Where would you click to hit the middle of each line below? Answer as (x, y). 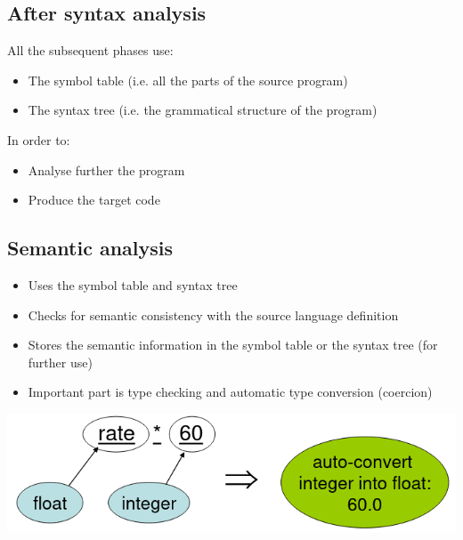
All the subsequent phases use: (90, 50)
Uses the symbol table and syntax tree (133, 284)
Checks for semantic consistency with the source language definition (213, 314)
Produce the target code (94, 200)
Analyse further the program (106, 169)
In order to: (39, 139)
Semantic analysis (90, 248)
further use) (60, 362)
